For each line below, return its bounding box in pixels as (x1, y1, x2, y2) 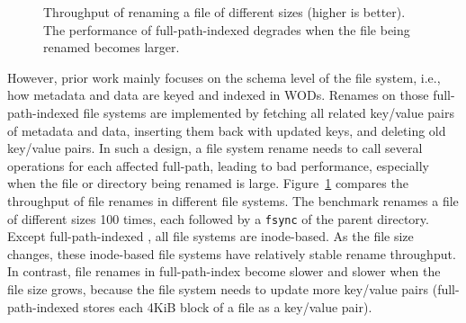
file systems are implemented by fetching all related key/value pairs (83, 103, 455, 121)
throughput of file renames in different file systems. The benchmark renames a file (7, 191, 459, 210)
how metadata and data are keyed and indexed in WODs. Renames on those (7, 85, 429, 104)
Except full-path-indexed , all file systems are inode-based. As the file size (7, 227, 414, 246)
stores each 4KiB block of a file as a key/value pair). (83, 297, 372, 316)
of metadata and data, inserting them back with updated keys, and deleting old (7, 121, 446, 139)
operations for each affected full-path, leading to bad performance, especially (7, 156, 429, 175)
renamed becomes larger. (43, 38, 180, 57)
